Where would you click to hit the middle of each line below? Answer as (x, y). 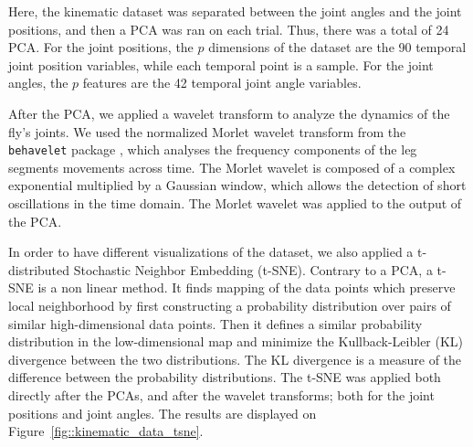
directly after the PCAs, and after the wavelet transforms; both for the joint (221, 394)
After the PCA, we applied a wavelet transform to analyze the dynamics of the (229, 113)
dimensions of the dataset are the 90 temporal (337, 47)
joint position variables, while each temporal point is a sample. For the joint (221, 64)
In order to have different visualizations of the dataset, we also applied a (211, 252)
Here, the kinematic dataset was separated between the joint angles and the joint (235, 11)
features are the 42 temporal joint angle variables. (222, 83)
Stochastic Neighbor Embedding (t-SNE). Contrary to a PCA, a (253, 269)
